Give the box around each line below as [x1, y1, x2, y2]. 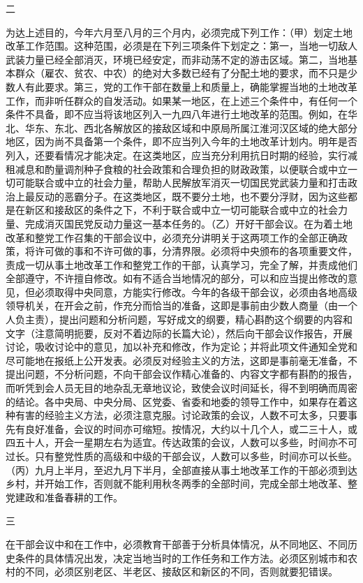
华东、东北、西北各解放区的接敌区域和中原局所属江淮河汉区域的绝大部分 [24, 120, 357, 135]
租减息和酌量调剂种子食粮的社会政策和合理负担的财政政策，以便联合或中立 [6, 161, 348, 176]
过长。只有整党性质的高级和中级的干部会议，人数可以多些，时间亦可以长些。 [6, 449, 357, 463]
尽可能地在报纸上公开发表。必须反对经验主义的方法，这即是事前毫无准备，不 [6, 353, 357, 367]
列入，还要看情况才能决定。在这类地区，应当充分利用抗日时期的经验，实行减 [6, 147, 357, 162]
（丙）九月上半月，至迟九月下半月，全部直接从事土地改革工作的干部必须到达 [6, 462, 357, 477]
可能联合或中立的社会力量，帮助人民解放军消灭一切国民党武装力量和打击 [15, 175, 348, 190]
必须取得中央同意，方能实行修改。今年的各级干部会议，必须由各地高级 [34, 284, 357, 299]
